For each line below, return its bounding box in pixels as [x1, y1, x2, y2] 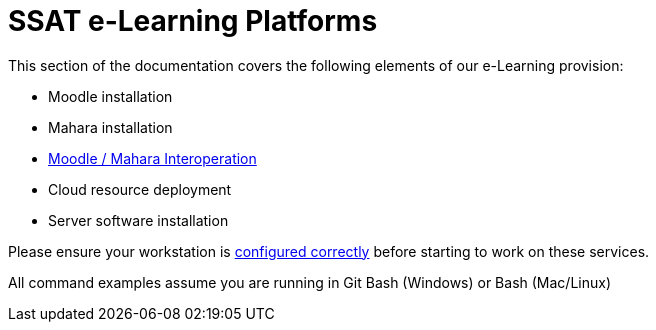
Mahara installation [48, 118, 173, 136]
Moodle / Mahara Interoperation [48, 149, 257, 167]
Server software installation [48, 211, 229, 229]
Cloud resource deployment [48, 180, 232, 198]
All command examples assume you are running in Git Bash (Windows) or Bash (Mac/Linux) [8, 273, 612, 291]
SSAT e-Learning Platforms [8, 4, 378, 38]
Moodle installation [48, 87, 173, 105]
